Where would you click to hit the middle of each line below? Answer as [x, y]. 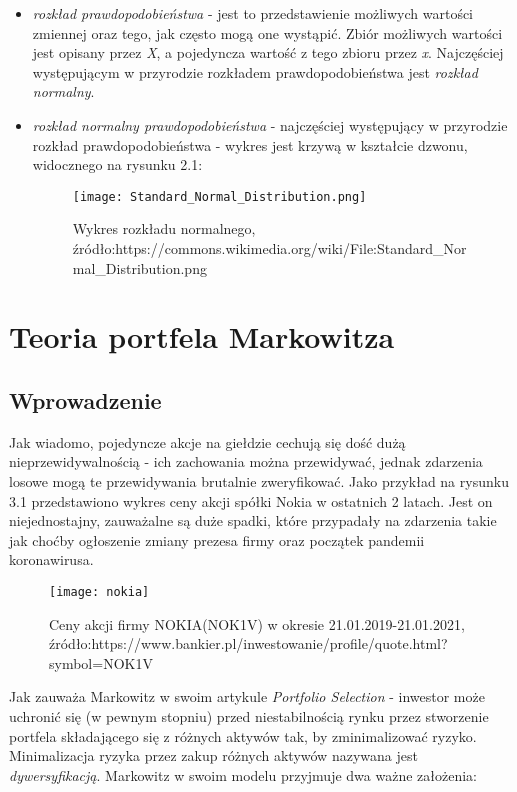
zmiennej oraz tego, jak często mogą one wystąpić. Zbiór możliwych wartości [267, 32]
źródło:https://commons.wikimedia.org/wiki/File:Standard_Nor [269, 248]
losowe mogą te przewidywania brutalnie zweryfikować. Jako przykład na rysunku [259, 480]
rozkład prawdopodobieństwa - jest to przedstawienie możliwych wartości [253, 13]
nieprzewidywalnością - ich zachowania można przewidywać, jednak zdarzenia [246, 461]
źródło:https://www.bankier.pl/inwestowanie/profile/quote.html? [248, 643]
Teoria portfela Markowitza [202, 336]
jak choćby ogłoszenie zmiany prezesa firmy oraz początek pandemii [217, 539]
